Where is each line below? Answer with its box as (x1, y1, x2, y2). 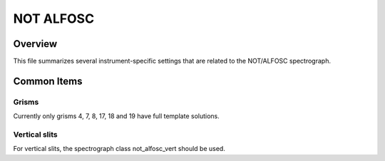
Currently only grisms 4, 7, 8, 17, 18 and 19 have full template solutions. (13, 112, 220, 120)
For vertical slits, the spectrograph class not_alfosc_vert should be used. (13, 145, 226, 153)
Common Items (13, 75, 83, 87)
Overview (13, 38, 58, 50)
